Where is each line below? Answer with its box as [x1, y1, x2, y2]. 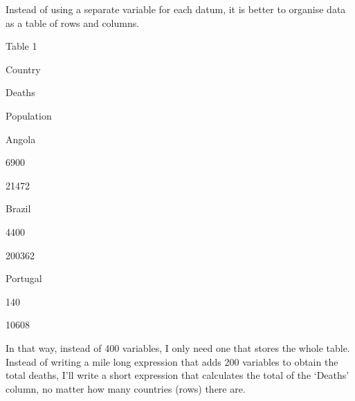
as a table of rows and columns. [6, 15, 140, 30]
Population [6, 108, 52, 122]
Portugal [6, 271, 42, 286]
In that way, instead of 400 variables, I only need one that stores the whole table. [6, 340, 350, 355]
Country [6, 62, 41, 76]
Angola [6, 131, 36, 146]
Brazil [6, 201, 31, 216]
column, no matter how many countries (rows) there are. [6, 381, 246, 395]
